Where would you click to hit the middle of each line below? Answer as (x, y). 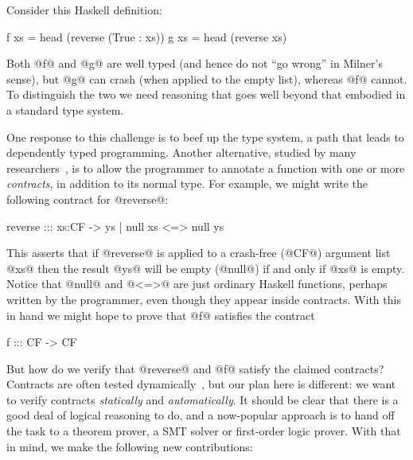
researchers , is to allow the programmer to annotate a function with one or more (206, 168)
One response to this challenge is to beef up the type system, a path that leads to (205, 136)
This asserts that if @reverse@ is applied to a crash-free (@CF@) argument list (199, 253)
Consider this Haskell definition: (84, 10)
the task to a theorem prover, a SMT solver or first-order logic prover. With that (204, 431)
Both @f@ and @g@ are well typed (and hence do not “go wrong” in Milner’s (195, 63)
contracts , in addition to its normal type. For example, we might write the (187, 183)
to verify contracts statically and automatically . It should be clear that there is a (203, 399)
